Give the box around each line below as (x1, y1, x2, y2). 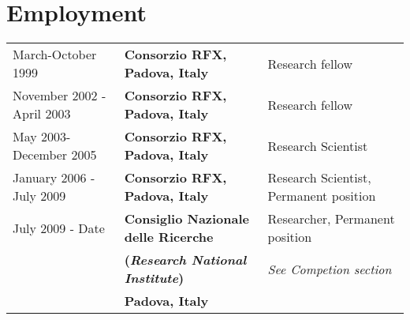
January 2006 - (13, 168, 95, 187)
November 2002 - (13, 86, 106, 105)
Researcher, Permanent (267, 209, 395, 228)
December (13, 145, 68, 164)
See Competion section (267, 259, 392, 278)
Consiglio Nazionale (124, 209, 250, 228)
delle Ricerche (124, 228, 214, 247)
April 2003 (13, 104, 71, 123)
